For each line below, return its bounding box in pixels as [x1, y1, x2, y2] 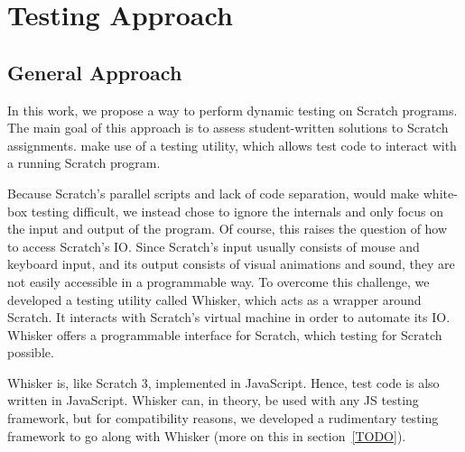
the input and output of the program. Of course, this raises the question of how [7, 219, 448, 238]
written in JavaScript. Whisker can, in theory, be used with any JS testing [7, 391, 419, 410]
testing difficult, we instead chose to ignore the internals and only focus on [31, 201, 444, 220]
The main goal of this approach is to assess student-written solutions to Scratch [7, 118, 449, 137]
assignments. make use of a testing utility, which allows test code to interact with [7, 135, 457, 154]
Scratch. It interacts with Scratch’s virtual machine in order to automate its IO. [7, 308, 451, 327]
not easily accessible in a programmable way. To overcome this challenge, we [7, 272, 430, 291]
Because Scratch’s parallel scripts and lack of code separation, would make [7, 183, 420, 202]
